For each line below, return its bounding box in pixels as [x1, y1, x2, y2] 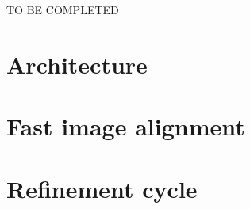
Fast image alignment [6, 110, 245, 142]
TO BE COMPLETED [6, 2, 119, 17]
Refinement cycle [6, 172, 198, 204]
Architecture [6, 47, 148, 80]
